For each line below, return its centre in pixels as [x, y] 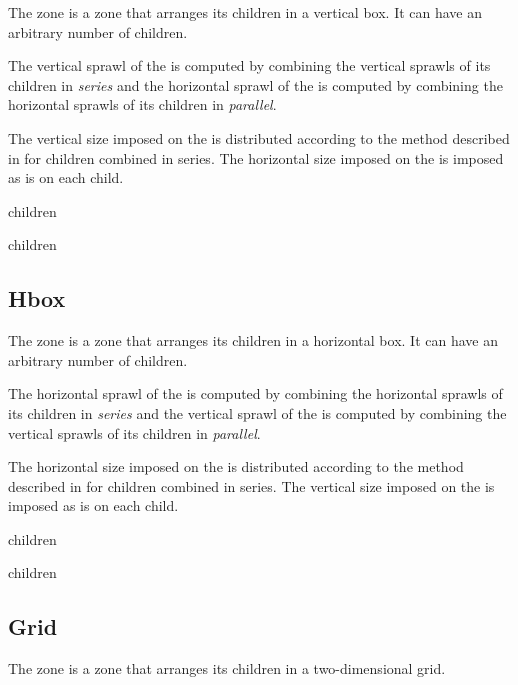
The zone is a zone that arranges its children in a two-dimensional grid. [227, 668]
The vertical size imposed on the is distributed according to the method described [259, 137]
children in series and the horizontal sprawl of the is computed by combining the [255, 84]
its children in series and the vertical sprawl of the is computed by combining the [257, 412]
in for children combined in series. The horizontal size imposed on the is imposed [256, 157]
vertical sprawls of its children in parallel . [134, 432]
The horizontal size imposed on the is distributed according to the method [236, 466]
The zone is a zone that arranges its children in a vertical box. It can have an [245, 12]
